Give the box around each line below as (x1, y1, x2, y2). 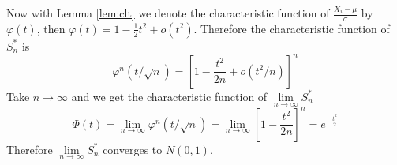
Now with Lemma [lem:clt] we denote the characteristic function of (6, 5, 330, 21)
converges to (103, 141, 163, 157)
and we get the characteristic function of (71, 88, 268, 104)
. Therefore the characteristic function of (193, 20, 390, 36)
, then (36, 20, 66, 36)
